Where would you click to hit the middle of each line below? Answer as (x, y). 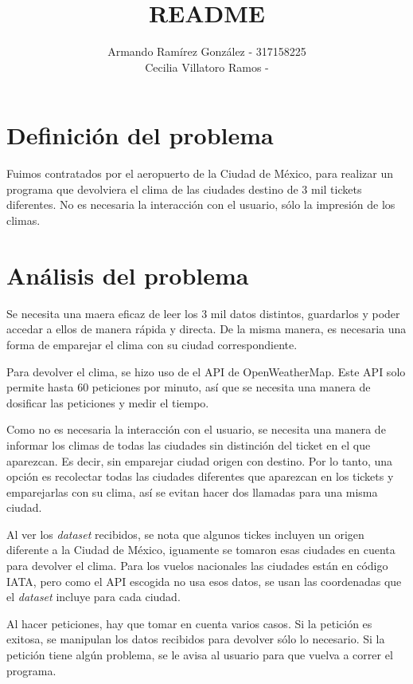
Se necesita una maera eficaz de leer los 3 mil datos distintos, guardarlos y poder (203, 313)
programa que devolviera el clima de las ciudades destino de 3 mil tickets (184, 189)
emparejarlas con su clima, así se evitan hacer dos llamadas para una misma (192, 491)
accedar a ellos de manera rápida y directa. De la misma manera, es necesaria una (206, 329)
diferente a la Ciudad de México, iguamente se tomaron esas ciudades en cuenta (201, 550)
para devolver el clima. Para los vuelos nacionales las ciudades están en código (197, 566)
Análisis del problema (128, 275)
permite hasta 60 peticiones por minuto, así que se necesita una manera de (189, 387)
